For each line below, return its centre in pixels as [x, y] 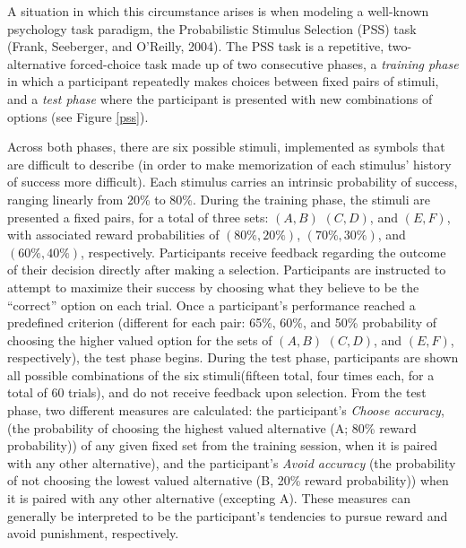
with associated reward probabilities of [113, 235]
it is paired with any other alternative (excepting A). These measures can [209, 498]
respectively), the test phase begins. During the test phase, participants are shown [233, 357]
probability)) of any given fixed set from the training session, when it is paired [223, 445]
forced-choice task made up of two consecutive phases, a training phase [264, 63]
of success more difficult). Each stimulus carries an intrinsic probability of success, [233, 182]
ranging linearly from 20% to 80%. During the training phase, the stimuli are [219, 199]
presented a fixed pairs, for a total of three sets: [138, 217]
